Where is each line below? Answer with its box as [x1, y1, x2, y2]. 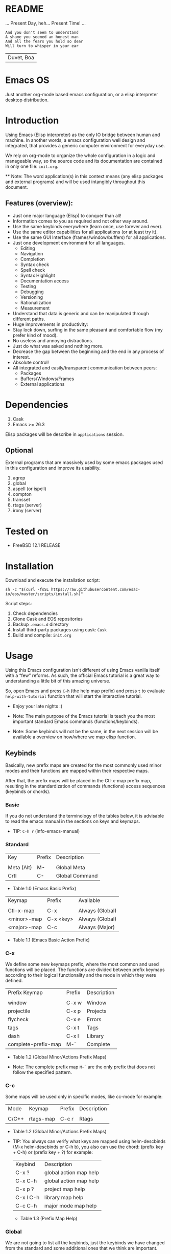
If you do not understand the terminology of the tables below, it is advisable [5, 813, 164, 819]
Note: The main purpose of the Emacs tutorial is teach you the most [12, 713, 155, 719]
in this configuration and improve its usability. [5, 465, 101, 471]
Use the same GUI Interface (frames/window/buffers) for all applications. [12, 234, 166, 240]
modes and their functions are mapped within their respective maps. [5, 768, 149, 774]
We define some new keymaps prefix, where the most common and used [5, 961, 159, 967]
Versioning [20, 294, 43, 300]
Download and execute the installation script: [5, 577, 101, 583]
